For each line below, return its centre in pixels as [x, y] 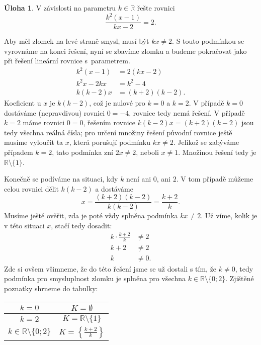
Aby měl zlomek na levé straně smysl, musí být [77, 41]
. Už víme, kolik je [229, 215]
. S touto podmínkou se [208, 41]
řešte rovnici [156, 8]
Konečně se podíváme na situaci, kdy [61, 179]
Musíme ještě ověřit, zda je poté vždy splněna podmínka [91, 215]
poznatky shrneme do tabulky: [51, 288]
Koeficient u [23, 103]
